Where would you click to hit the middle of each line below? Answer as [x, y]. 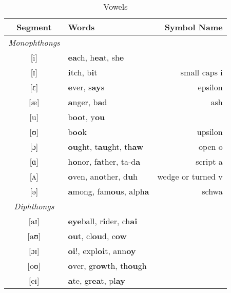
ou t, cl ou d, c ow [97, 236]
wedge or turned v [190, 176]
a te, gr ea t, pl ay [97, 280]
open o [211, 146]
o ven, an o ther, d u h [103, 176]
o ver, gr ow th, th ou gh [107, 266]
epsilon [210, 87]
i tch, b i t [83, 72]
